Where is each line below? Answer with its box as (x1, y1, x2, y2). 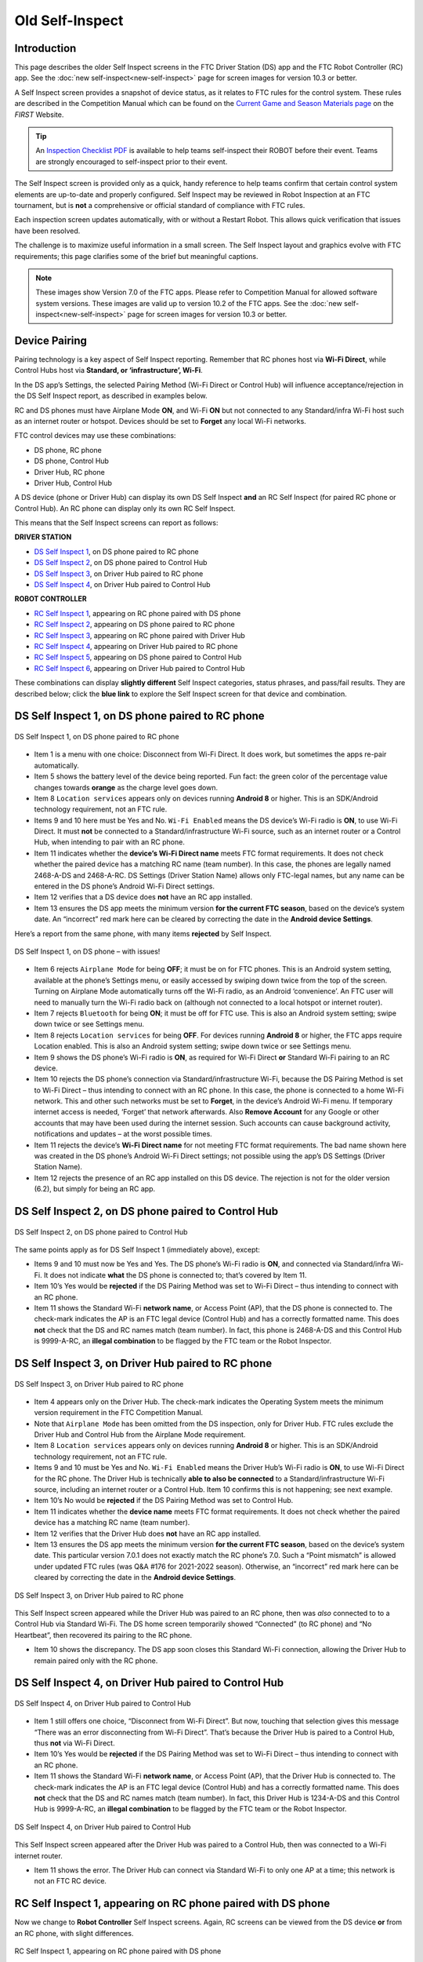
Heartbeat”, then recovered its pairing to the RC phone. (14, 1630, 193, 1639)
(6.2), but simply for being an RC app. (34, 1184, 156, 1194)
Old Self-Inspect (14, 12, 124, 29)
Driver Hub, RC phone (34, 467, 105, 476)
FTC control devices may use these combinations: (14, 431, 176, 440)
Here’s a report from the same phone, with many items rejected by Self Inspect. (14, 928, 272, 938)
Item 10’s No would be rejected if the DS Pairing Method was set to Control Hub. (34, 1496, 294, 1505)
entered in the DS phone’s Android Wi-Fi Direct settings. (34, 881, 215, 891)
